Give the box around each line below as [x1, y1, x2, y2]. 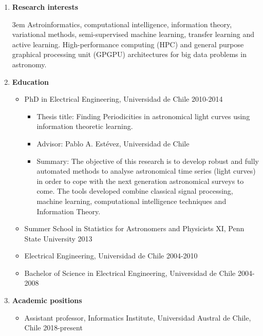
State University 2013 [24, 233, 92, 244]
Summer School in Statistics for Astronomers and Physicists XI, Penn [24, 223, 245, 234]
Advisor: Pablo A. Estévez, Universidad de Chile [36, 138, 190, 148]
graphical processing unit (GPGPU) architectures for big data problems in [12, 49, 247, 60]
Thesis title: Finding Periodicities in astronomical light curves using [36, 110, 250, 121]
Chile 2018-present [24, 322, 83, 333]
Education [12, 76, 49, 87]
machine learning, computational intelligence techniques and [36, 195, 227, 206]
